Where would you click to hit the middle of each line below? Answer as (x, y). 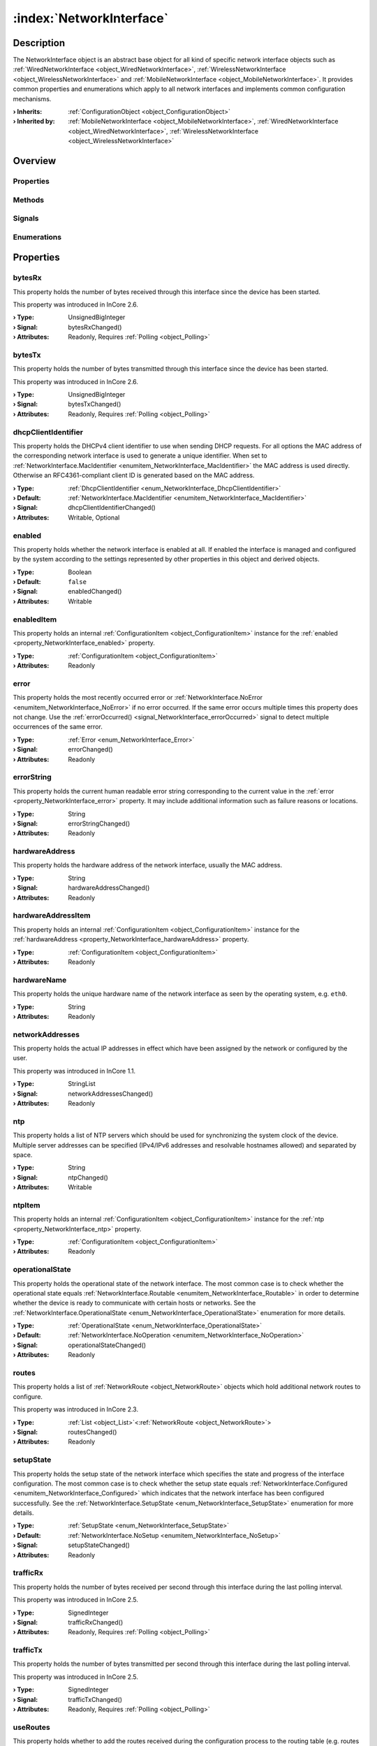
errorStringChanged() (99, 823)
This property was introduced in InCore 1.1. (74, 1071)
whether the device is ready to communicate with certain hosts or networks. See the (134, 1303)
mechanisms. (32, 98)
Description (39, 43)
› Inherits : (28, 112)
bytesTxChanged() (95, 404)
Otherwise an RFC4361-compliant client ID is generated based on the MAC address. (134, 476)
